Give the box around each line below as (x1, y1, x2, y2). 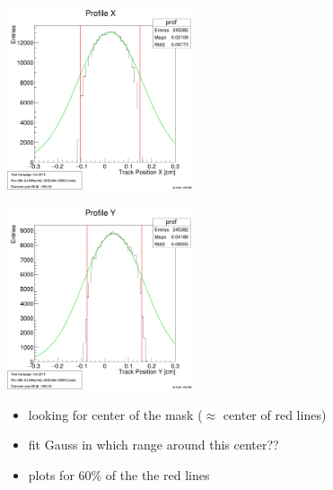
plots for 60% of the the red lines (28, 465, 210, 484)
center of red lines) (223, 405, 327, 423)
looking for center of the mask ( (28, 405, 203, 423)
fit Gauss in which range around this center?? (28, 435, 279, 454)
